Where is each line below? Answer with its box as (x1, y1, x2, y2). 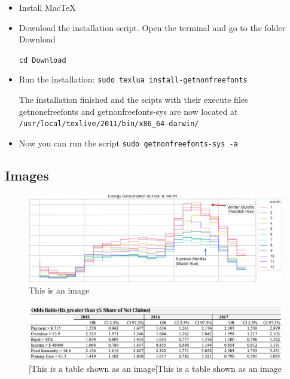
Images (5, 166, 49, 184)
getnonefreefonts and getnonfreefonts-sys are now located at (19, 105, 238, 117)
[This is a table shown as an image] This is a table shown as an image (29, 362, 282, 375)
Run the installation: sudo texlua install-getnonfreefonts (19, 73, 248, 85)
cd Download (19, 56, 66, 65)
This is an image (29, 284, 90, 297)
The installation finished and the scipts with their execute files (19, 93, 248, 106)
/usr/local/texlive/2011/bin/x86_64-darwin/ (19, 120, 199, 129)
